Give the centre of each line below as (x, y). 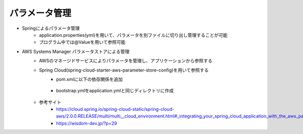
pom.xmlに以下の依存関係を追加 (90, 79)
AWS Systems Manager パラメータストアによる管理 (76, 51)
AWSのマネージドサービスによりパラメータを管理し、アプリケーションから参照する (126, 61)
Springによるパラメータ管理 (51, 28)
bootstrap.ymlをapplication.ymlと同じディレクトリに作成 (115, 91)
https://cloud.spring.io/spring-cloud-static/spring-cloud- (115, 109)
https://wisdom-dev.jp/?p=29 (87, 123)
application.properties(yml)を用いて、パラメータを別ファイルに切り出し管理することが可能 (133, 35)
